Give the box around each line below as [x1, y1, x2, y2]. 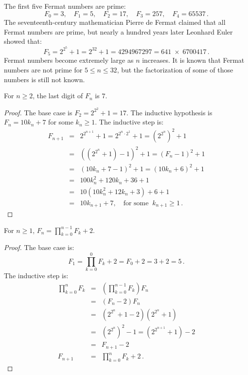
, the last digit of [33, 90, 83, 101]
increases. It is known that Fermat [142, 55, 245, 65]
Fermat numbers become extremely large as [4, 55, 134, 65]
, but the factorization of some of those [117, 64, 233, 74]
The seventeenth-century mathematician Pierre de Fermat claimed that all [4, 17, 226, 27]
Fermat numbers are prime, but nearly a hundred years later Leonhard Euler [4, 26, 233, 36]
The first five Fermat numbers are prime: [4, 1, 126, 11]
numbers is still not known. [4, 74, 85, 84]
